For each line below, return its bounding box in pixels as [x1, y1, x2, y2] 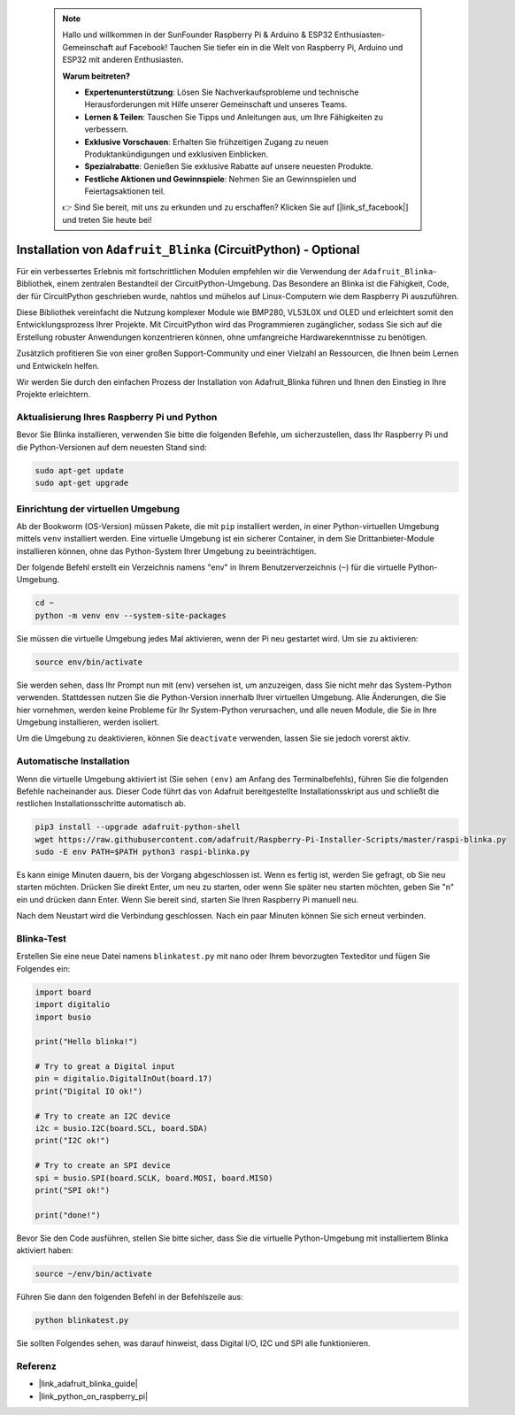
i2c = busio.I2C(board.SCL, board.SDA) [35, 1124, 208, 1134]
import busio [35, 1011, 92, 1022]
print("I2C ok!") [35, 1135, 111, 1146]
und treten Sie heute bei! [62, 214, 152, 225]
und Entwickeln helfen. [16, 360, 100, 371]
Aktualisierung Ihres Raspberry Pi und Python [16, 411, 218, 424]
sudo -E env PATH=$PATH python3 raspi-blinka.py [35, 847, 250, 857]
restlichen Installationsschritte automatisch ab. [16, 798, 186, 809]
